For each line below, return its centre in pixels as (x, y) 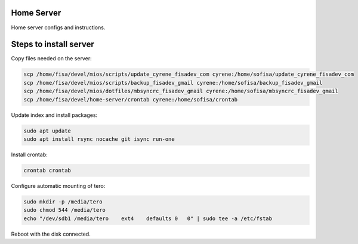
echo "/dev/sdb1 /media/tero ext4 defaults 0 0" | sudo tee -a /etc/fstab (148, 218)
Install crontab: (29, 155)
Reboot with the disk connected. (51, 234)
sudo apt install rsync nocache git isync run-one (99, 139)
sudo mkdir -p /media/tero (63, 202)
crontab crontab (47, 170)
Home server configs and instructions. (58, 27)
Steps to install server (53, 44)
